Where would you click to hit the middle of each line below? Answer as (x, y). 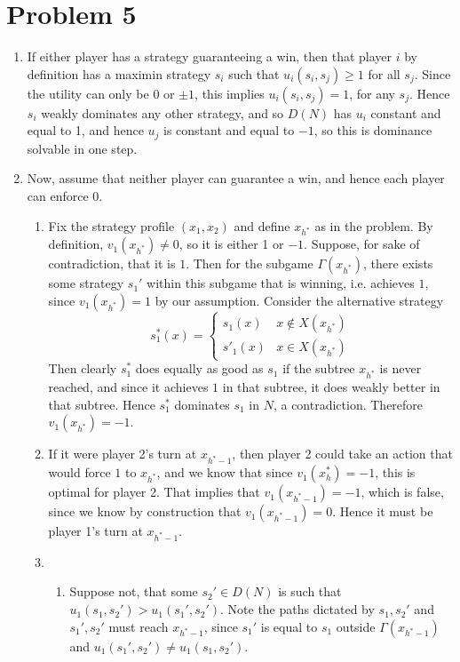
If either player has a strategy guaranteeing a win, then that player (210, 56)
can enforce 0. (65, 195)
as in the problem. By (374, 225)
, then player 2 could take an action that (342, 454)
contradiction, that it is (112, 263)
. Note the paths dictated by (297, 609)
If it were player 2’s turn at (123, 454)
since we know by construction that (145, 511)
